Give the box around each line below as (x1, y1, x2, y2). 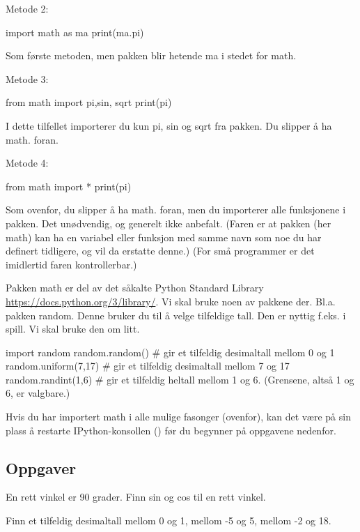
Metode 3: (6, 71, 49, 86)
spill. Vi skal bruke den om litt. (6, 321, 140, 336)
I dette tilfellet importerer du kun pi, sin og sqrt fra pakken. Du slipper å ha (6, 118, 332, 132)
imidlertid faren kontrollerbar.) (6, 257, 137, 271)
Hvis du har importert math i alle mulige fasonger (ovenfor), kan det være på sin (6, 409, 351, 424)
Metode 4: (6, 155, 49, 170)
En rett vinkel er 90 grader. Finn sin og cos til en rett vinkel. (6, 489, 266, 504)
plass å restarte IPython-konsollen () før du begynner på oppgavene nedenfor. (6, 423, 336, 437)
